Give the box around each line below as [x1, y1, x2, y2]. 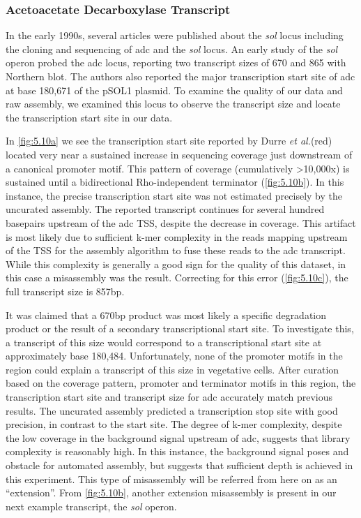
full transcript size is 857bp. [6, 283, 125, 298]
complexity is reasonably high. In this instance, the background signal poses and [6, 444, 349, 459]
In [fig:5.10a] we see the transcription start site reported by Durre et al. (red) [6, 133, 332, 148]
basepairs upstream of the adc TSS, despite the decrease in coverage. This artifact [6, 215, 356, 230]
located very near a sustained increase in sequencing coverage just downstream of [6, 147, 353, 161]
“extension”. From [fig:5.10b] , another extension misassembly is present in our [6, 485, 337, 500]
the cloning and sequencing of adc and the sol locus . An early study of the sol [6, 41, 338, 56]
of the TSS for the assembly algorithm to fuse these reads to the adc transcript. [6, 243, 346, 258]
